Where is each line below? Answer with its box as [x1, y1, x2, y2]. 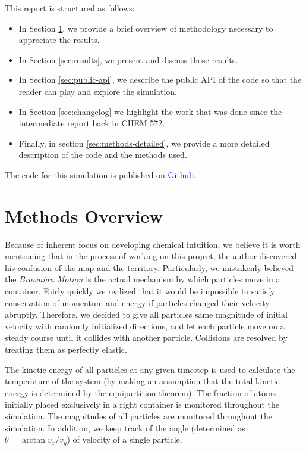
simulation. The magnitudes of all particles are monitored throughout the [5, 409, 272, 422]
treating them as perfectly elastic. [5, 343, 127, 355]
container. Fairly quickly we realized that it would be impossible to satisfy [5, 285, 275, 297]
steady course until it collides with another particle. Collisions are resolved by [5, 331, 288, 344]
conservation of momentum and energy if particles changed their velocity [5, 296, 270, 309]
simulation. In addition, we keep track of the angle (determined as [5, 421, 245, 434]
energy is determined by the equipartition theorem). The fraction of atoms [5, 386, 276, 399]
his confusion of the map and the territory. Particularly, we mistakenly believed [5, 261, 294, 273]
